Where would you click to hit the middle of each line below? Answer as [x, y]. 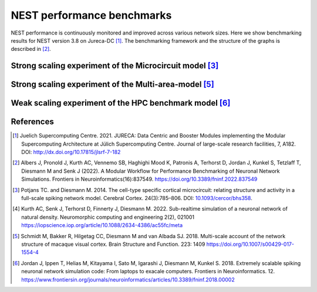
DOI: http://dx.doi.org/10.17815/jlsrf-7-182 [71, 152]
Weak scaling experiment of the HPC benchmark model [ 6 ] [121, 103]
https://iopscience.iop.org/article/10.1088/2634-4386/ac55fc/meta [102, 225]
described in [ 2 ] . [31, 49]
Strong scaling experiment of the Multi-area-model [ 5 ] [112, 85]
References [32, 122]
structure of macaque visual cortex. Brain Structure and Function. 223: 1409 [113, 244]
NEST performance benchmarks [91, 15]
